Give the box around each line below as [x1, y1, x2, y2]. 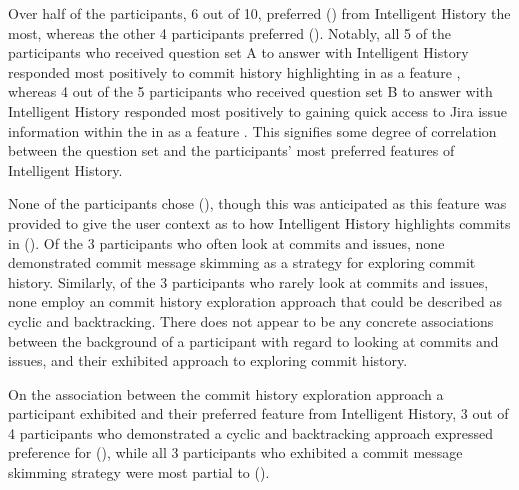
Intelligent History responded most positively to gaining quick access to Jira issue [8, 100, 508, 121]
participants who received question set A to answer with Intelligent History [8, 42, 469, 63]
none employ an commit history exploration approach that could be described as [8, 291, 502, 312]
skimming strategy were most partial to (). [8, 462, 270, 483]
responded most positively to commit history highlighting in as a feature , [8, 61, 461, 82]
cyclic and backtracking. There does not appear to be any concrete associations [8, 310, 494, 331]
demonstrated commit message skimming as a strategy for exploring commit [8, 252, 476, 273]
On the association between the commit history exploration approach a [8, 383, 444, 404]
